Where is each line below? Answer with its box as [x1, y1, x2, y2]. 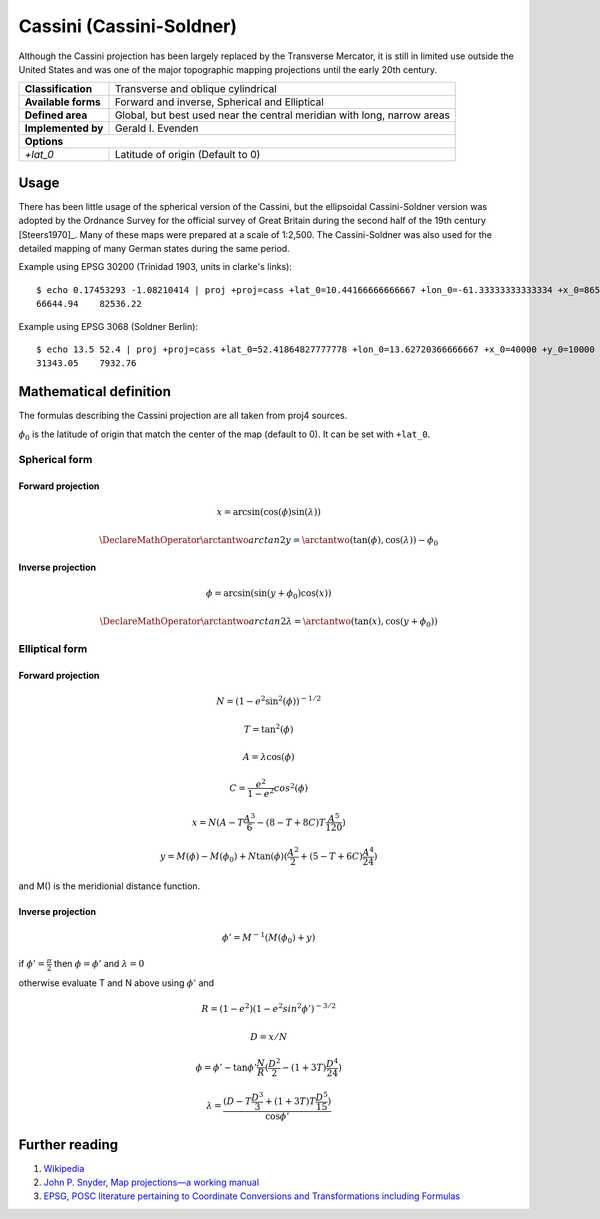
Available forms [24, 95, 102, 109]
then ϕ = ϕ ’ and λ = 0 [53, 958, 145, 970]
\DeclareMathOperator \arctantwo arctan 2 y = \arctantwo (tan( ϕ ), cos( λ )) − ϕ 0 [99, 534, 439, 548]
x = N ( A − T [191, 816, 245, 828]
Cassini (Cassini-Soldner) [18, 15, 237, 37]
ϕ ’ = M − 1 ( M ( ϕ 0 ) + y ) [221, 930, 316, 945]
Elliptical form [18, 642, 88, 656]
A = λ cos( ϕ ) [242, 751, 295, 763]
